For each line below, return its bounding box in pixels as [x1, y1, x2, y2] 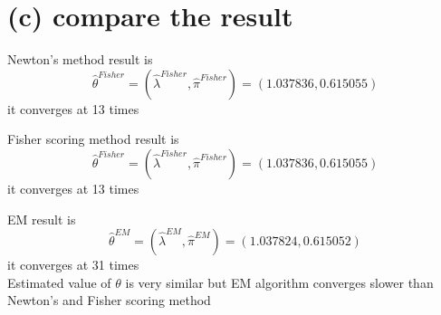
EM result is [7, 209, 76, 228]
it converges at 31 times [7, 255, 139, 274]
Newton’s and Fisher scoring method [7, 291, 211, 310]
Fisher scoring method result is [7, 129, 179, 148]
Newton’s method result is [7, 50, 153, 69]
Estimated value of [7, 272, 111, 291]
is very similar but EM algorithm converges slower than [125, 272, 434, 291]
